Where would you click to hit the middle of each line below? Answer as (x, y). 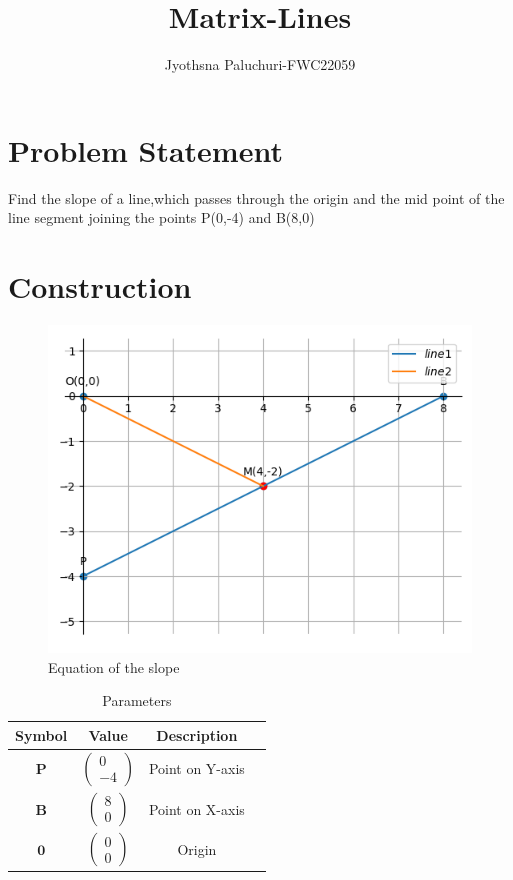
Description (197, 734)
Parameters (137, 700)
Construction (100, 286)
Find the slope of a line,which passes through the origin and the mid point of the (256, 197)
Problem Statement (145, 149)
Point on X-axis (196, 808)
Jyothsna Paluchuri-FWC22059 (260, 64)
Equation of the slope (114, 666)
